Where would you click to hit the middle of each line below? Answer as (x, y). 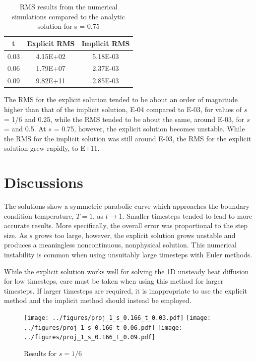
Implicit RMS (106, 43)
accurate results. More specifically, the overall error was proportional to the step (126, 225)
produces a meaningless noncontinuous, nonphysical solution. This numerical (120, 245)
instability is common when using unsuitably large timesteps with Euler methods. (128, 255)
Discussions (44, 182)
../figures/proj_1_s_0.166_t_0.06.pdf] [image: (103, 328)
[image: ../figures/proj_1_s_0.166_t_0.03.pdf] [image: (117, 318)
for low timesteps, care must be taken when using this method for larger (114, 281)
